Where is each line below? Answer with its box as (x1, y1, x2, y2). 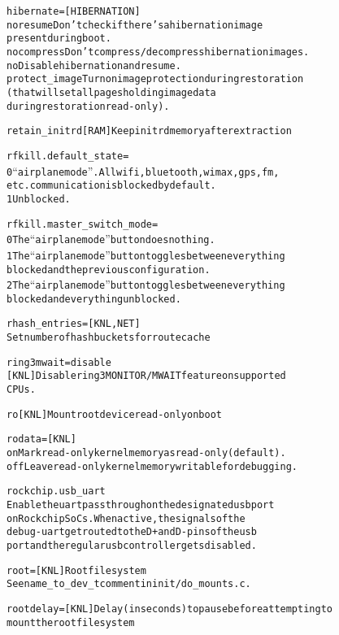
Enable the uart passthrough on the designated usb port (7, 499, 275, 511)
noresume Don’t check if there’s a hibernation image (7, 19, 263, 31)
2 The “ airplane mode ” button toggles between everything (7, 276, 285, 293)
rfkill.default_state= (7, 150, 129, 162)
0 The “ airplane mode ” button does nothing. (7, 230, 215, 247)
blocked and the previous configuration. (7, 263, 211, 276)
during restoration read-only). (7, 100, 170, 112)
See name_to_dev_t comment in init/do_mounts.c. (7, 578, 251, 590)
